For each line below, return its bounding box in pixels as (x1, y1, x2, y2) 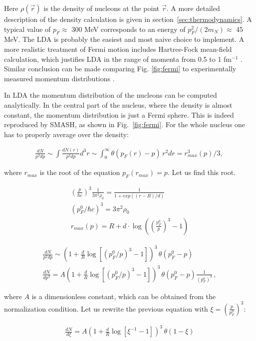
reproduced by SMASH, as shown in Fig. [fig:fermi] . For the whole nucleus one (4, 119, 246, 130)
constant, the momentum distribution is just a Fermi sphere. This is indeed (4, 109, 234, 120)
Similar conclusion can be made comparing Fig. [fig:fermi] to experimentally (4, 63, 237, 74)
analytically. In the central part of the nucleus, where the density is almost (4, 99, 233, 110)
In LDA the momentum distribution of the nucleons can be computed (4, 90, 217, 100)
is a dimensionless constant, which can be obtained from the (31, 291, 216, 301)
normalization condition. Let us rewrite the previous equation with (4, 303, 208, 314)
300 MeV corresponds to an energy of (71, 23, 186, 34)
